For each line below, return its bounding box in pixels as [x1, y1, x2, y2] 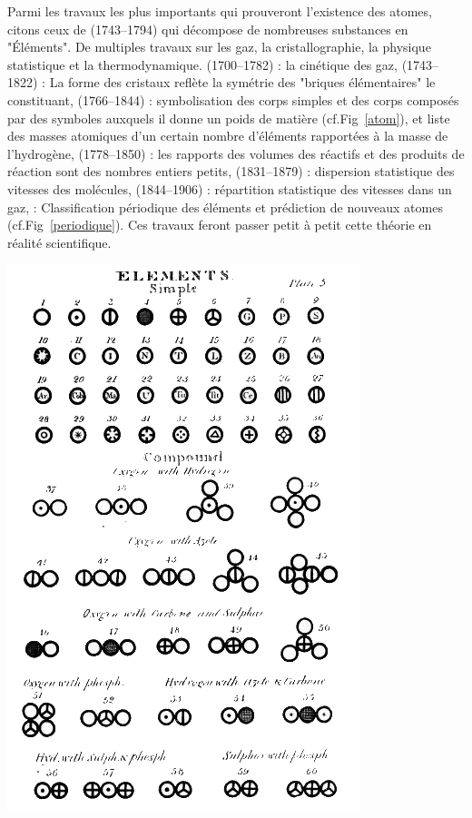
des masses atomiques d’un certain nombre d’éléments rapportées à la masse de [7, 126, 448, 145]
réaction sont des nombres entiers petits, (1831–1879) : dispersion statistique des [7, 162, 455, 181]
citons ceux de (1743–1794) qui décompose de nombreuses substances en [7, 19, 408, 38]
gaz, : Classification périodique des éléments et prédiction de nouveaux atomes [7, 197, 443, 216]
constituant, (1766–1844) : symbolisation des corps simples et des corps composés [7, 90, 459, 109]
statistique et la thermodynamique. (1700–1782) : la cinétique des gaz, [7, 54, 398, 74]
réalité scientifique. [7, 232, 112, 251]
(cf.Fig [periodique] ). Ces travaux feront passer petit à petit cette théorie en [7, 215, 432, 234]
